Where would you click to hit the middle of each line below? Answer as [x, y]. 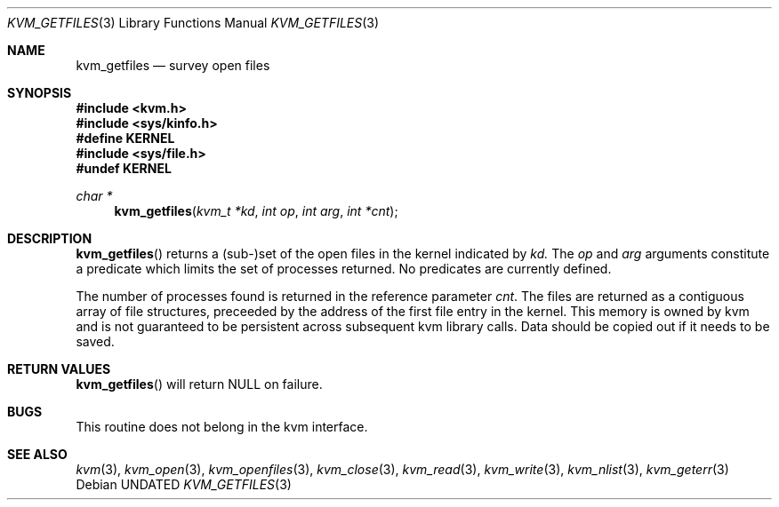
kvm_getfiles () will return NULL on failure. [199, 384]
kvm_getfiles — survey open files [173, 65]
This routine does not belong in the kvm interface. [222, 427]
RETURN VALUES [59, 369]
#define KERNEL [125, 138]
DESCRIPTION [50, 238]
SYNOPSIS [40, 93]
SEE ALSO [37, 454]
